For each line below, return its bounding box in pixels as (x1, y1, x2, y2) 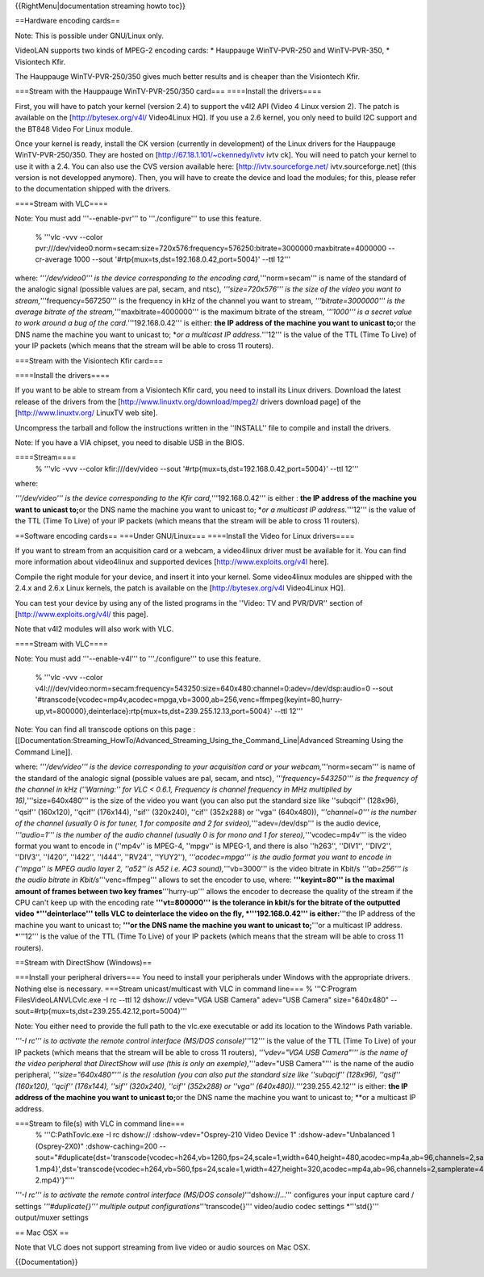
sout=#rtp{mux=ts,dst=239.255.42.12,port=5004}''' (15, 1006, 187, 1016)
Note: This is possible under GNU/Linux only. (15, 31, 165, 40)
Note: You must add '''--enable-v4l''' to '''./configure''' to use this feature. (15, 654, 261, 664)
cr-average (35, 254, 73, 264)
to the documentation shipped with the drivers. (15, 184, 171, 194)
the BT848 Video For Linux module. (15, 124, 133, 133)
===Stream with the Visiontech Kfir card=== (15, 355, 164, 365)
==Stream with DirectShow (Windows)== (15, 957, 152, 967)
